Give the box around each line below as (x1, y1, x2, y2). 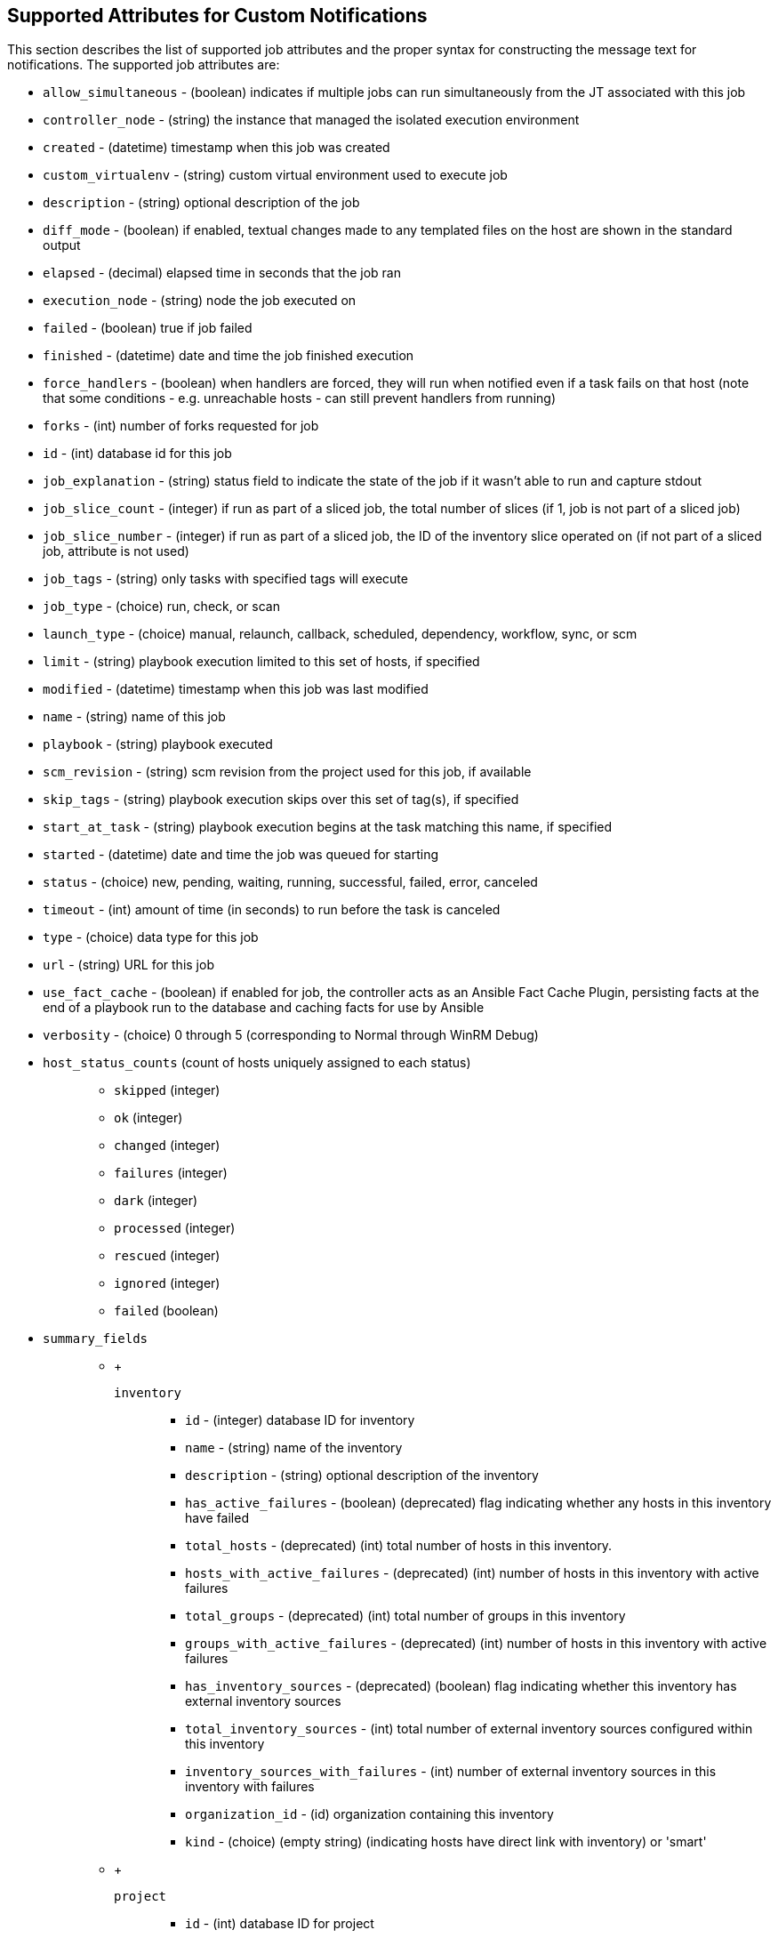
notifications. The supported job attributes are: (7, 57, 280, 73)
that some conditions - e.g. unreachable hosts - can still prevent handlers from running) (43, 390, 556, 406)
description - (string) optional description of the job (43, 195, 360, 211)
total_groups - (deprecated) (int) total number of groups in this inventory (185, 1608, 626, 1624)
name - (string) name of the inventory (185, 1440, 403, 1456)
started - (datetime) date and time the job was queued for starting (43, 847, 439, 863)
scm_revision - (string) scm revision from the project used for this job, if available (43, 764, 532, 780)
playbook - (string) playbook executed (43, 736, 273, 752)
